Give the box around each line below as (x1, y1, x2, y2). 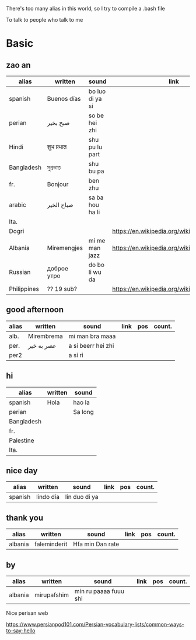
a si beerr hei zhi (68, 341, 114, 350)
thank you (6, 512, 44, 523)
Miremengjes (47, 244, 83, 252)
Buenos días (47, 95, 81, 102)
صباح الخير (47, 201, 73, 208)
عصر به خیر (28, 341, 57, 350)
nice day (6, 466, 38, 476)
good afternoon (6, 304, 64, 315)
